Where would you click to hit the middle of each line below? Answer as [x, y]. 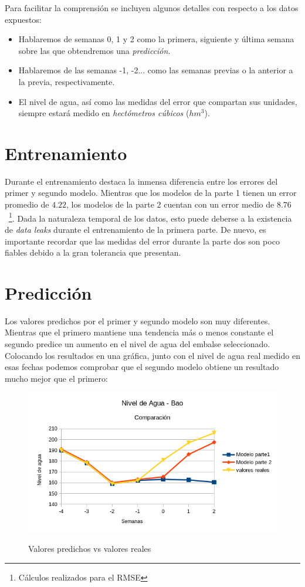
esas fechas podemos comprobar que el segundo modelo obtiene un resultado [142, 367]
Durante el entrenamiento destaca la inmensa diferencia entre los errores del [141, 181]
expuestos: [23, 19]
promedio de [27, 204]
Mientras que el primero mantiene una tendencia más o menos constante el [139, 332]
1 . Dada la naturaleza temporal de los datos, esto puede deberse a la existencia [150, 217]
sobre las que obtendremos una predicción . [94, 50]
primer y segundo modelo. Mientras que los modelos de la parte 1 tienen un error [151, 193]
